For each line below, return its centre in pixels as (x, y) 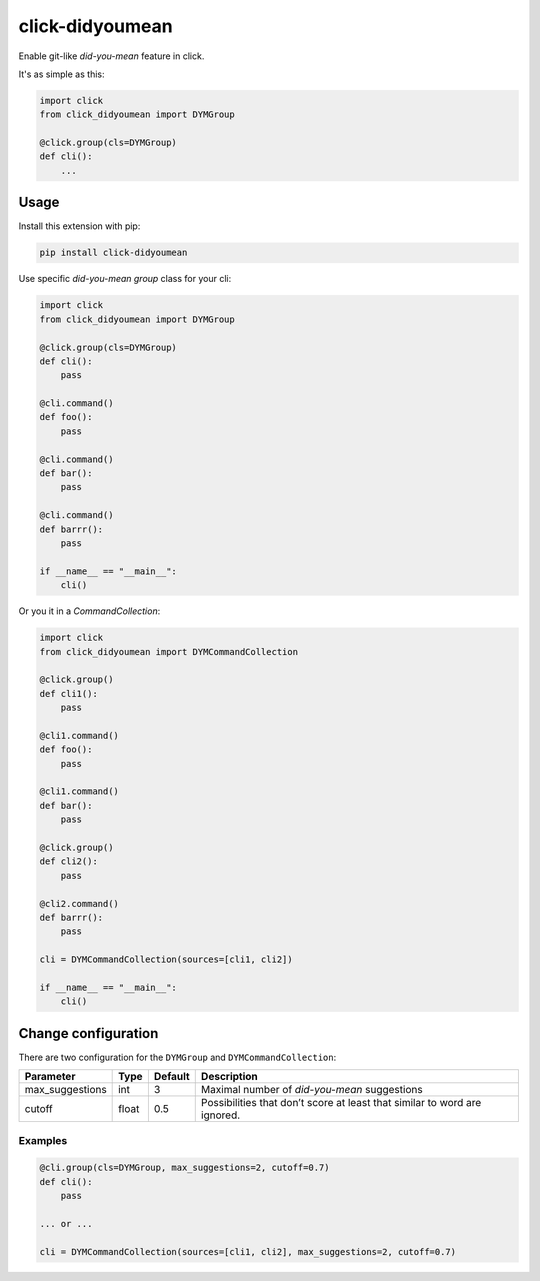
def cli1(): (69, 693)
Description (229, 1077)
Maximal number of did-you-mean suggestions (312, 1090)
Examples (43, 1140)
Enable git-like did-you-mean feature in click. (111, 56)
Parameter (50, 1077)
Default (171, 1077)
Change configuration (88, 1033)
